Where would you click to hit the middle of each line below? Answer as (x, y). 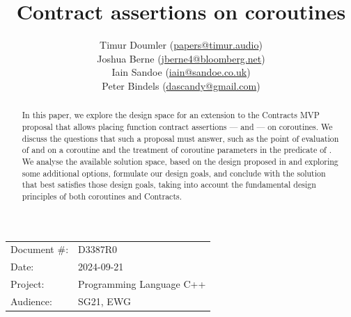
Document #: (40, 249)
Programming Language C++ (142, 283)
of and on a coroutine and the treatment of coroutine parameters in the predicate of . (177, 150)
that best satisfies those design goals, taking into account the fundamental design (169, 185)
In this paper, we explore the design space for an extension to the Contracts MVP (171, 115)
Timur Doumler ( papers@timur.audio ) (181, 45)
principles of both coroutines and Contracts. (102, 196)
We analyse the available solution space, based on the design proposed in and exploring (180, 161)
